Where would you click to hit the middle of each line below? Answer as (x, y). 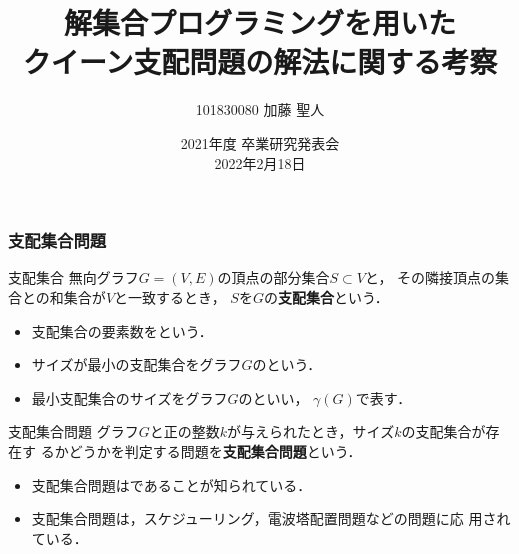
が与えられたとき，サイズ (310, 431)
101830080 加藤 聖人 (260, 109)
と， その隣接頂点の (430, 277)
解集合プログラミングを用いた (259, 22)
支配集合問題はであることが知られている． (171, 484)
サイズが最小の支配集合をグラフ (136, 364)
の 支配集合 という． (326, 296)
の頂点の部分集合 (273, 277)
